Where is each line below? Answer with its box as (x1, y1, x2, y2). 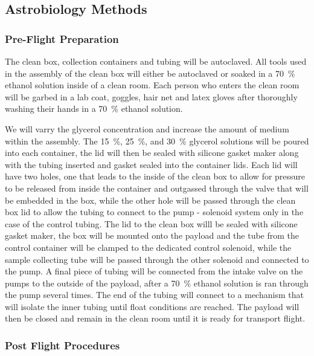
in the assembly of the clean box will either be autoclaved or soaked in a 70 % (5, 66, 295, 79)
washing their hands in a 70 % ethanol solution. (5, 102, 183, 115)
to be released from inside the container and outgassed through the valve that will (5, 181, 309, 194)
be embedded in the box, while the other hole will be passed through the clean (5, 193, 296, 206)
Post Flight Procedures (5, 337, 120, 352)
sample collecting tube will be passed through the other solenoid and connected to (5, 253, 309, 265)
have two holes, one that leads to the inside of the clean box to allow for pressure (5, 170, 306, 183)
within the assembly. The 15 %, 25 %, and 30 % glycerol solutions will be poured (5, 134, 309, 147)
